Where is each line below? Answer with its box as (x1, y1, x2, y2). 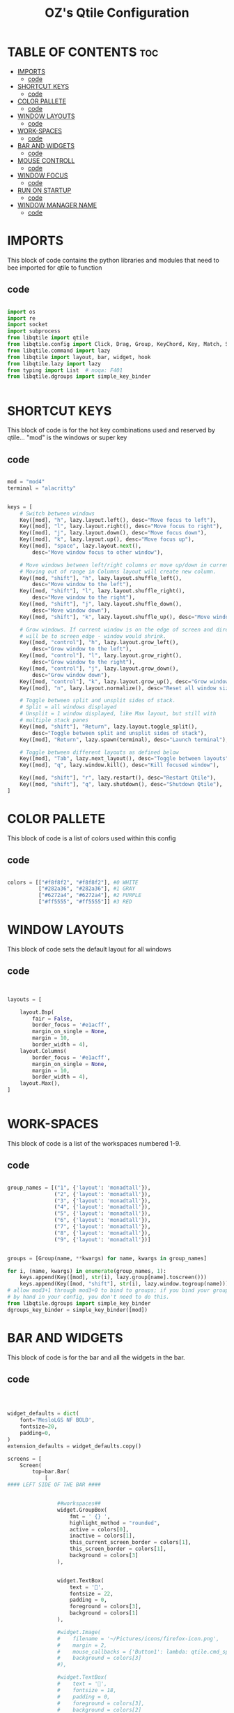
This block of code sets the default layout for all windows (7, 945, 172, 953)
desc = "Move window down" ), (32, 606, 111, 614)
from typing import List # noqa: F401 (7, 367, 123, 374)
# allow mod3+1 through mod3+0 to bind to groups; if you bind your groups (7, 1287, 232, 1294)
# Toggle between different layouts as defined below (19, 749, 179, 756)
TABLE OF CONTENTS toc (7, 44, 159, 60)
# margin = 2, (56, 1642, 108, 1649)
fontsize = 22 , (69, 1590, 114, 1597)
